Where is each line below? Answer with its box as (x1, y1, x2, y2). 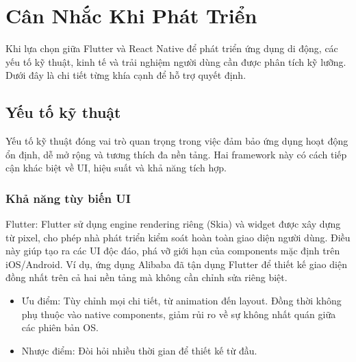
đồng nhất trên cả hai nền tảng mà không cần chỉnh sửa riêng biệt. (5, 270, 288, 285)
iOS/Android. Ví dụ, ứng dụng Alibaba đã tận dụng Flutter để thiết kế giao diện (5, 256, 347, 271)
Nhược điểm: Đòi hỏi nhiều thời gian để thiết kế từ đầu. (21, 343, 257, 357)
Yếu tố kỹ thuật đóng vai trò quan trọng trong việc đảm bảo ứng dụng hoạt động (5, 134, 348, 148)
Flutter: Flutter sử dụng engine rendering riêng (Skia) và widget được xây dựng (5, 217, 341, 231)
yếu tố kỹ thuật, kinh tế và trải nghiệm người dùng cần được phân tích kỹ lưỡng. (5, 54, 346, 69)
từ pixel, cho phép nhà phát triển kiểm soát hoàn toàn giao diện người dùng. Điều (5, 230, 351, 244)
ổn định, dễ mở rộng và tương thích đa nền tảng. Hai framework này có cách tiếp (5, 147, 347, 161)
